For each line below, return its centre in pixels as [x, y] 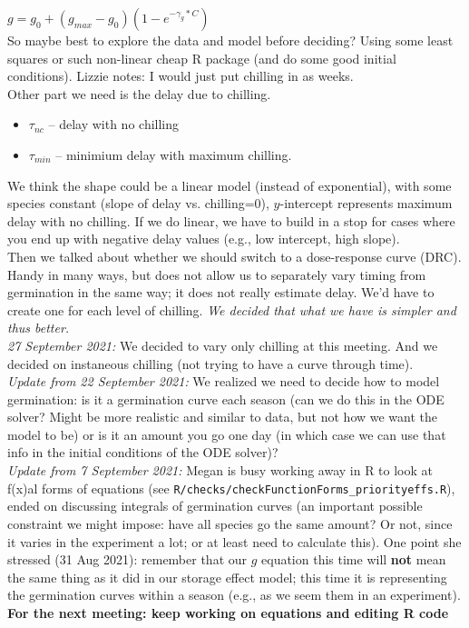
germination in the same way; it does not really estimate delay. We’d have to [221, 292]
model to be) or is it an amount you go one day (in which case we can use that [227, 434]
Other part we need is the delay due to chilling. [139, 93]
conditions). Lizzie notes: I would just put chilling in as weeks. [181, 76]
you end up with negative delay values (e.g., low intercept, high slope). [204, 239]
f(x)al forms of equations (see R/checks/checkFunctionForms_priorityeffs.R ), [231, 488]
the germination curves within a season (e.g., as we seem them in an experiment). [234, 595]
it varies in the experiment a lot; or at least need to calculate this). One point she [234, 541]
